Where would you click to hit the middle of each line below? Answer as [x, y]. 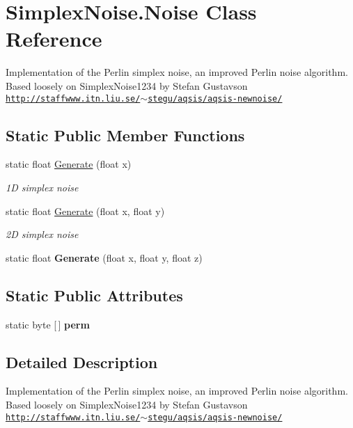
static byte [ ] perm [48, 324]
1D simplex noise [42, 187]
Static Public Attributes [94, 295]
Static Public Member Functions [125, 135]
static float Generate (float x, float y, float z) [104, 257]
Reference [54, 39]
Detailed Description [82, 362]
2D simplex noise [42, 234]
